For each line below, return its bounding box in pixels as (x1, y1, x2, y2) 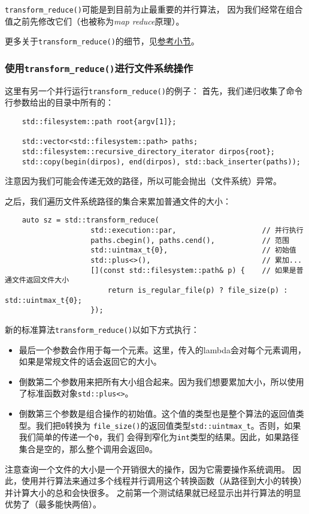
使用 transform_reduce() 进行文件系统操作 (5, 60, 193, 75)
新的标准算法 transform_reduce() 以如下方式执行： (5, 323, 199, 335)
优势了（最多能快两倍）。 (5, 498, 101, 510)
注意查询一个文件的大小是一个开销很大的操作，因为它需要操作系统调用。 (5, 462, 290, 475)
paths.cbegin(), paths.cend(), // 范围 (90, 236, 289, 245)
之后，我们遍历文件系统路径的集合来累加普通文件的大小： (5, 194, 231, 207)
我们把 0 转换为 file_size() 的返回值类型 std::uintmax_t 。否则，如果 (35, 419, 301, 431)
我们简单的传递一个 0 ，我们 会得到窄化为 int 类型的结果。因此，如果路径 (19, 431, 299, 443)
